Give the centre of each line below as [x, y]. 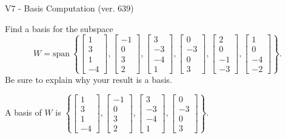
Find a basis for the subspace [59, 28]
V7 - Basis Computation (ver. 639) [69, 8]
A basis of [23, 112]
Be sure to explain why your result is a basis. [89, 79]
